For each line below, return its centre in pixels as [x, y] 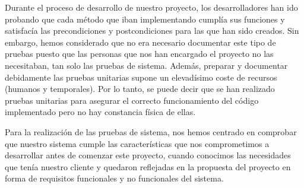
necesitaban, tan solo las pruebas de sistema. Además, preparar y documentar [146, 65]
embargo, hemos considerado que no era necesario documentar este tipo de [140, 42]
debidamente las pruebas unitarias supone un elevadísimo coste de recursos [141, 77]
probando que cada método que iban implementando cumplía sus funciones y [145, 19]
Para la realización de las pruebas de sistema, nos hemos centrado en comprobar [151, 131]
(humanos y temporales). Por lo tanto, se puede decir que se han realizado [140, 89]
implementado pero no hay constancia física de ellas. [100, 112]
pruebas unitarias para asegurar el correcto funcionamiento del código [132, 100]
